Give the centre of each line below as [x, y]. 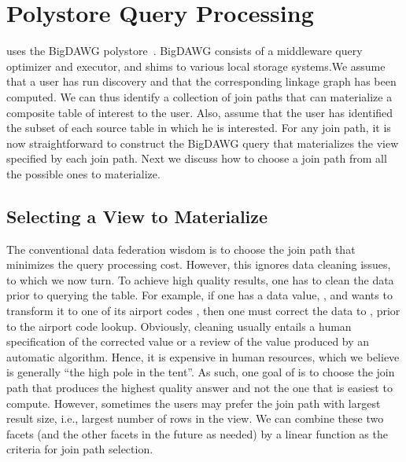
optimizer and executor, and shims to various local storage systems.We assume [196, 66]
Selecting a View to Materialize [137, 216]
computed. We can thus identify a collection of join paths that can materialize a [199, 96]
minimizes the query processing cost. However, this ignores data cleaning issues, [199, 264]
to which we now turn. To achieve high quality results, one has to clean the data [200, 279]
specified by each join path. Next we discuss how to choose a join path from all [197, 158]
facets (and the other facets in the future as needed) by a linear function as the [197, 433]
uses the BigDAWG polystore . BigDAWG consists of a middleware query [185, 51]
